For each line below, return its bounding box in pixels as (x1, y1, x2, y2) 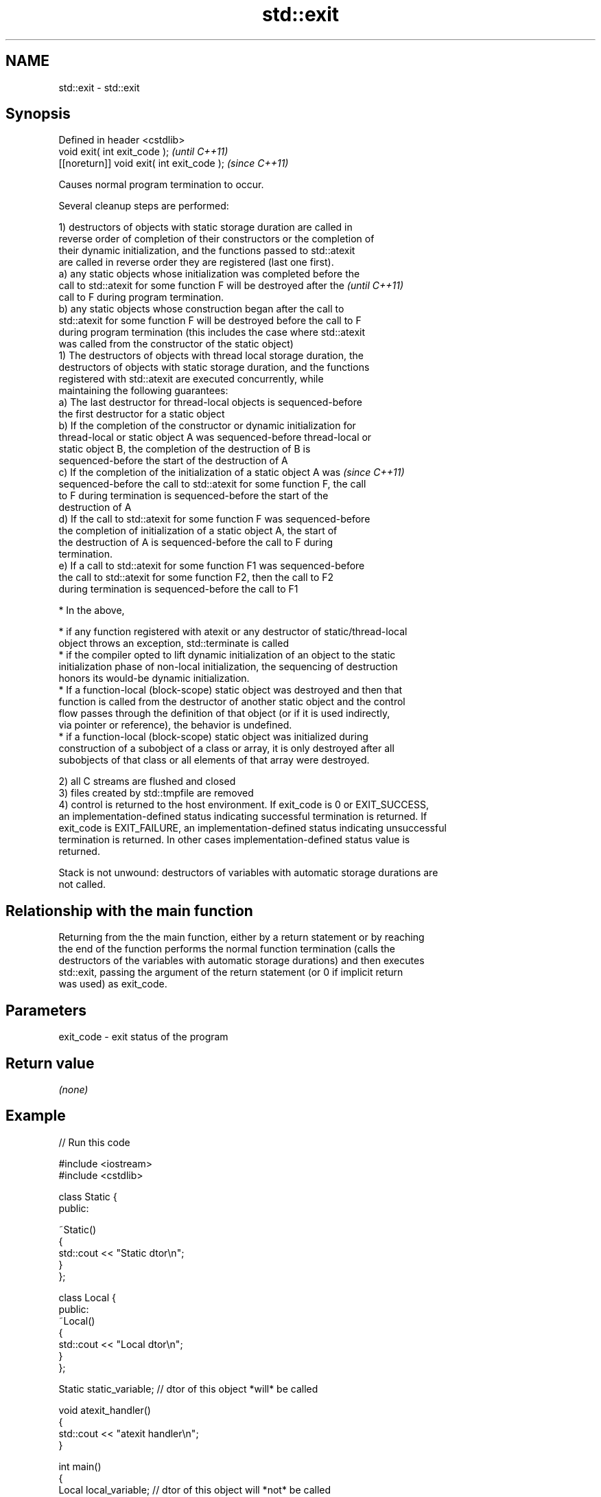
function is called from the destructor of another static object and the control (58, 696, 405, 708)
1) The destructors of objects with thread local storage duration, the (58, 350, 364, 362)
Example (5, 1107, 66, 1125)
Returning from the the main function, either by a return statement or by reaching (58, 931, 425, 944)
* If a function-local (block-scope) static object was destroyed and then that (58, 684, 403, 696)
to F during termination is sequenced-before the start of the (58, 490, 329, 502)
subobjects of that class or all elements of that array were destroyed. (58, 754, 370, 766)
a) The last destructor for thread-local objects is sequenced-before (58, 396, 362, 409)
